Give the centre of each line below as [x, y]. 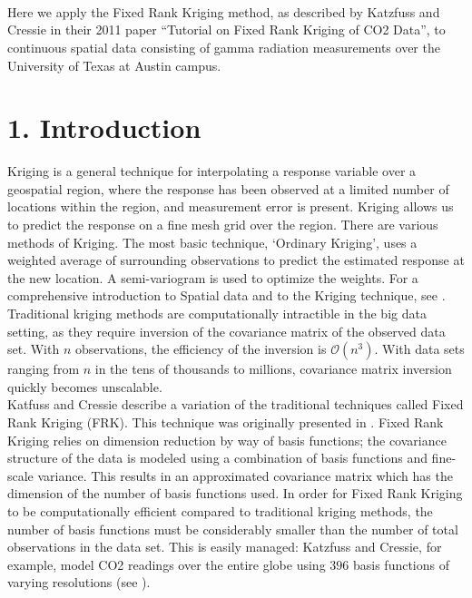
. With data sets [419, 349]
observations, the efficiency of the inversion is [201, 349]
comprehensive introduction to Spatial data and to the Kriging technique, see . [226, 295]
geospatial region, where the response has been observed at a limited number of [228, 188]
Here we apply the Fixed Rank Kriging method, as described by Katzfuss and [224, 11]
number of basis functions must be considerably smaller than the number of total [233, 529]
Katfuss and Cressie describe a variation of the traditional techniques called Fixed [236, 404]
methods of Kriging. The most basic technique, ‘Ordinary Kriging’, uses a [212, 242]
